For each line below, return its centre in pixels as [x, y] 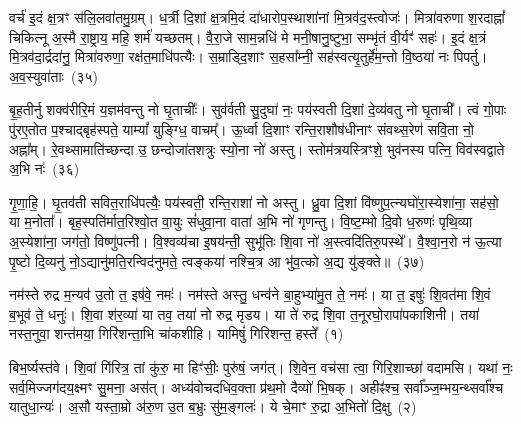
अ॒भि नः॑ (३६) [44, 168]
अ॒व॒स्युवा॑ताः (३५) [53, 75]
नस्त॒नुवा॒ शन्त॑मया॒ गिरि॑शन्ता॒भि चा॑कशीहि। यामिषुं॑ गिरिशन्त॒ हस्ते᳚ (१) [176, 333]
